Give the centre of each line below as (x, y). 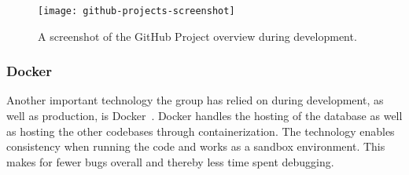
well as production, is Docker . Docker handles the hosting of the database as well (204, 116)
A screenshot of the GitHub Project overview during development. (197, 36)
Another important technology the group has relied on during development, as (195, 100)
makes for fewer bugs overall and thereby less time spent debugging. (170, 161)
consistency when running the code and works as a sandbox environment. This (196, 146)
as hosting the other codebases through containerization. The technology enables (201, 131)
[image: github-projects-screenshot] (136, 11)
